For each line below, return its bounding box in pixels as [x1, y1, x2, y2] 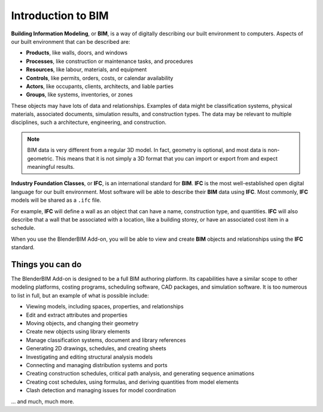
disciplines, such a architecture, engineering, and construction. [11, 119, 167, 126]
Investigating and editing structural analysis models [26, 353, 153, 360]
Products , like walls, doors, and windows [26, 49, 128, 56]
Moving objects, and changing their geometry [26, 320, 139, 326]
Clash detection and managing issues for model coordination [26, 387, 176, 394]
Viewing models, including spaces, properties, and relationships [26, 303, 184, 310]
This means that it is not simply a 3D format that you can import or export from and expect [54, 154, 278, 162]
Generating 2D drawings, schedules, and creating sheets [26, 345, 167, 352]
